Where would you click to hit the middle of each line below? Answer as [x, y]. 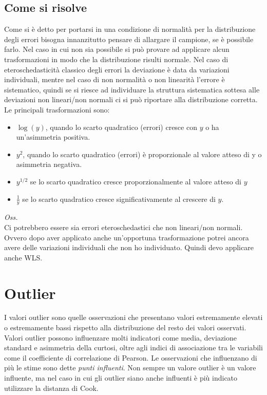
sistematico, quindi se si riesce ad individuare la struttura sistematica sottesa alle [132, 89]
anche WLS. [23, 257]
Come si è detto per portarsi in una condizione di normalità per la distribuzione [130, 29]
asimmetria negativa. [49, 164]
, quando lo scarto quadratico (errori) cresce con [121, 127]
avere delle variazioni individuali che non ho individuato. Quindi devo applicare [129, 247]
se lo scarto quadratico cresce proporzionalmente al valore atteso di [136, 181]
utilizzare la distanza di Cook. [51, 388]
